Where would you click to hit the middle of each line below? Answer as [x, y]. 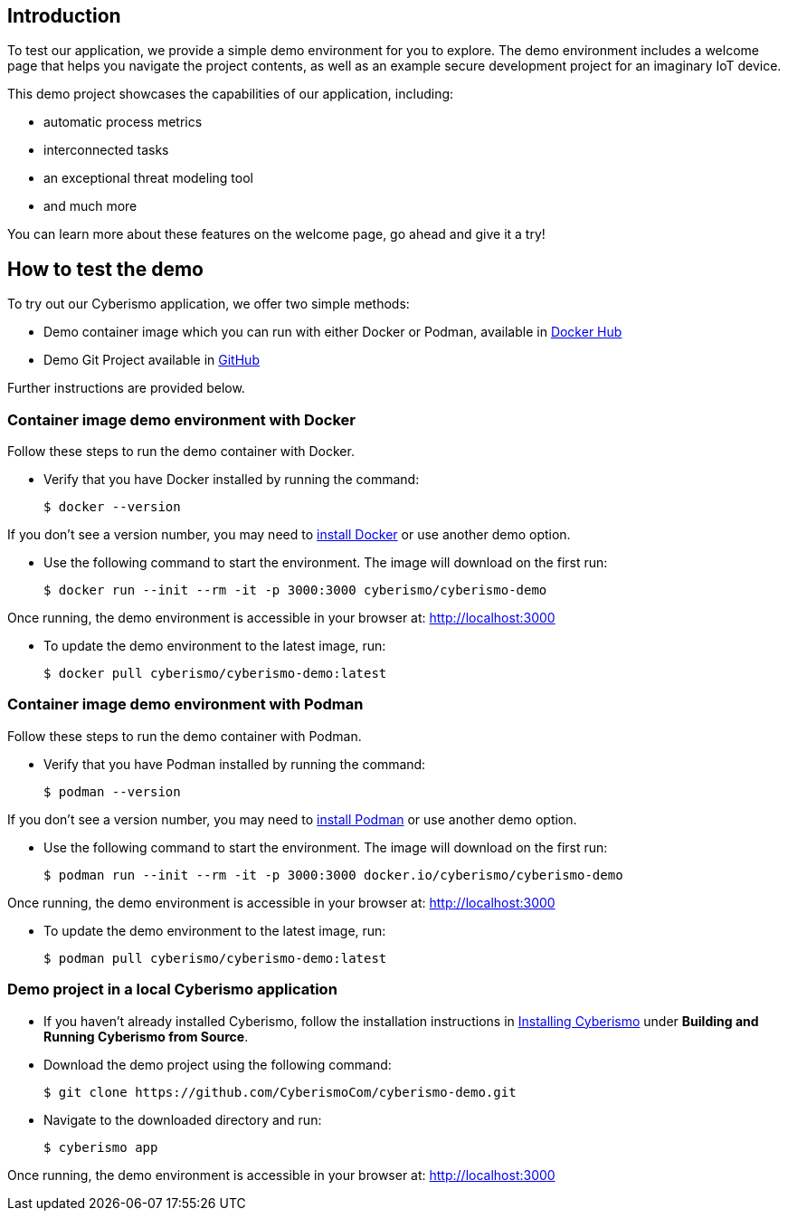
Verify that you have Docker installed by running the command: [232, 480]
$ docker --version [112, 507]
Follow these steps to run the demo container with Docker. [181, 452]
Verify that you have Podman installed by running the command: [235, 764]
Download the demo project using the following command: [218, 1064]
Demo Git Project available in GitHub [152, 360]
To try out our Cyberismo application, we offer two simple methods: [209, 304]
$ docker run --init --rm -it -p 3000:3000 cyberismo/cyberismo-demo [295, 590]
